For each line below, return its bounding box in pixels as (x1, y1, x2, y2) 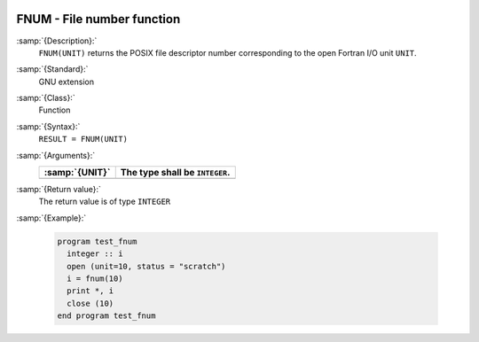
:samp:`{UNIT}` (43, 167, 111, 179)
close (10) (67, 298, 114, 308)
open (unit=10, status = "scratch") (67, 261, 226, 271)
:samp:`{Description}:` (16, 35, 98, 46)
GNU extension (38, 76, 95, 87)
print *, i (67, 286, 114, 296)
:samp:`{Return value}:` (16, 184, 102, 195)
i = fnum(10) (67, 273, 123, 284)
